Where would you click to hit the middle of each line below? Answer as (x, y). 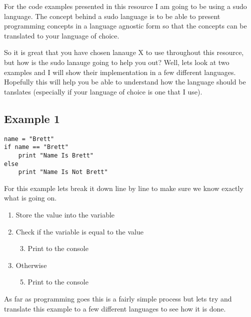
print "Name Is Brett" (56, 155)
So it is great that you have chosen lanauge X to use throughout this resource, (124, 52)
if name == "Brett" (36, 147)
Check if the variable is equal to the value (80, 231)
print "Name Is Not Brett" (63, 172)
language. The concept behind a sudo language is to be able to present (112, 16)
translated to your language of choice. (62, 35)
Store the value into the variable (65, 215)
